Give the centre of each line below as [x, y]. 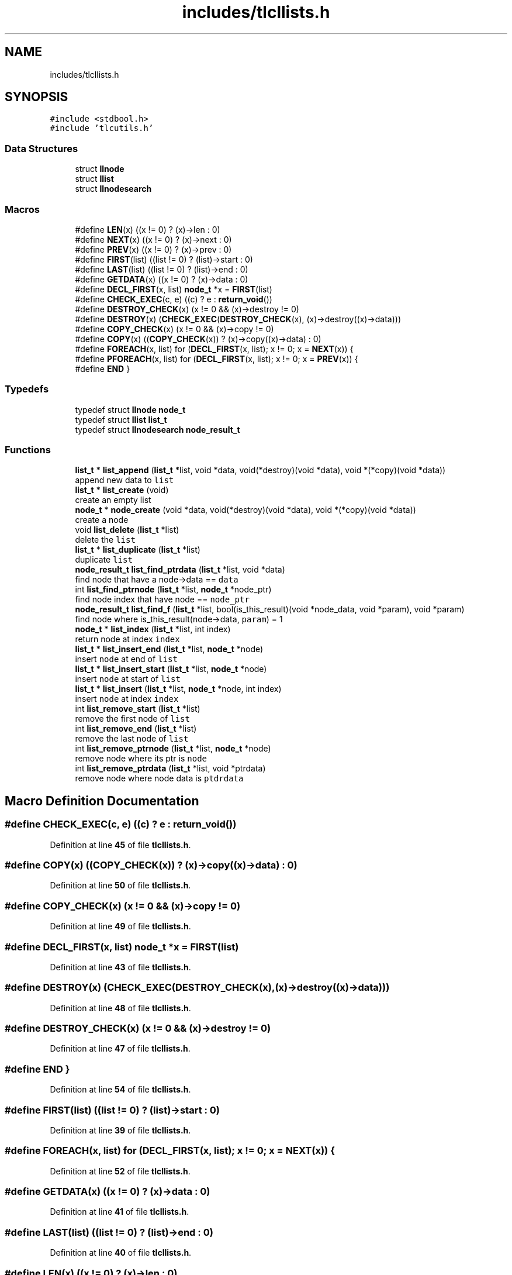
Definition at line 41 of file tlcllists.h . [120, 1212]
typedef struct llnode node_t [130, 409]
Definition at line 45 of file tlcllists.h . [120, 845]
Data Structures [41, 148]
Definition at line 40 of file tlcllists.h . [121, 1253]
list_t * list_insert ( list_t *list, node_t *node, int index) [178, 689]
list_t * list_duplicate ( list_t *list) [138, 550]
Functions [28, 450]
